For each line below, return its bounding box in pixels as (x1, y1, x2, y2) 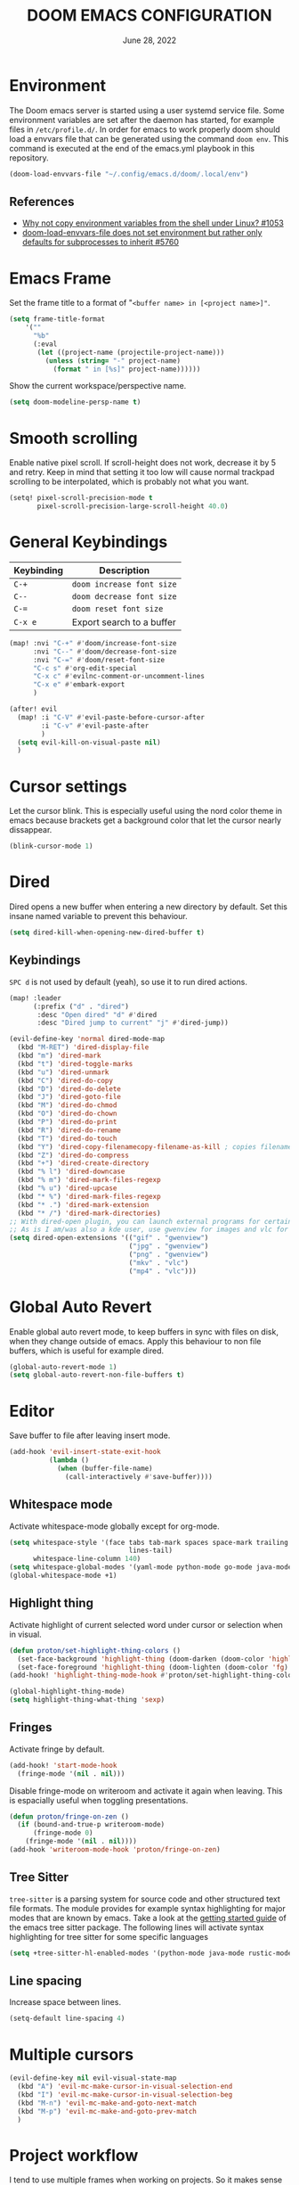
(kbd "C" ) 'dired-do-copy (17, 1076, 114, 1085)
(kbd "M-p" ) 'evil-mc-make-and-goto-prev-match (17, 2107, 198, 2115)
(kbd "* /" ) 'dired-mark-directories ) (17, 1209, 162, 1218)
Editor (9, 1401, 55, 1421)
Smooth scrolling (9, 428, 138, 448)
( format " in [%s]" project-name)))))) (53, 365, 201, 374)
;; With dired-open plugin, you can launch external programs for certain (9, 1217, 293, 1226)
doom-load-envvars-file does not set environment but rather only (21, 227, 263, 238)
